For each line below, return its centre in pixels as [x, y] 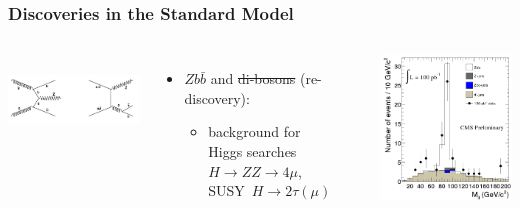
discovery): [217, 97]
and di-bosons [253, 78]
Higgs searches [252, 151]
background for [254, 131]
